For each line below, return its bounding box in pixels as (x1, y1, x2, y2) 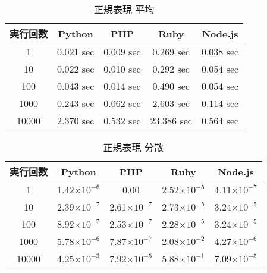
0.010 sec (103, 62, 141, 76)
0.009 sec (103, 45, 141, 58)
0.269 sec (152, 45, 190, 58)
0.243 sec (57, 96, 95, 110)
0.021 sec (57, 45, 95, 58)
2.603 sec (152, 96, 190, 110)
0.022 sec (57, 62, 95, 76)
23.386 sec (150, 114, 192, 127)
